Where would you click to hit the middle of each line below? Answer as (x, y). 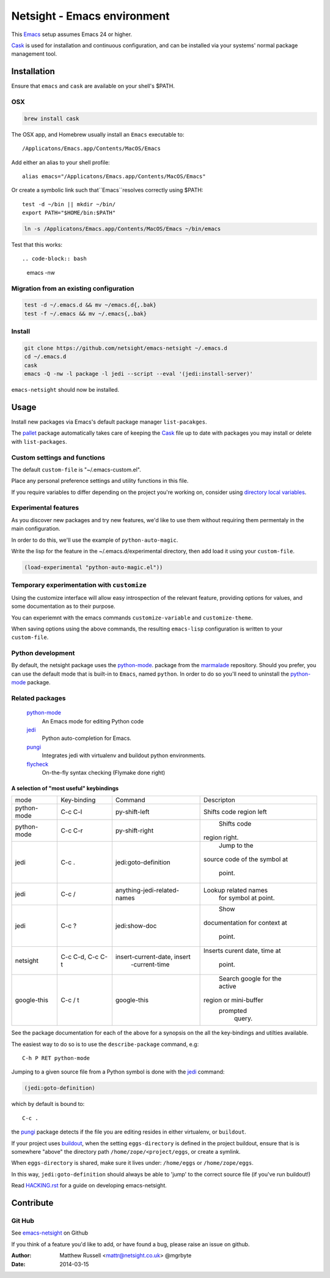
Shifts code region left (235, 812)
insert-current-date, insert (153, 957)
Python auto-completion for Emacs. (86, 738)
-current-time (150, 965)
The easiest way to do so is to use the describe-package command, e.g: (105, 1044)
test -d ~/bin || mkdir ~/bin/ (69, 204)
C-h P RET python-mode (56, 1058)
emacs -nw (41, 272)
